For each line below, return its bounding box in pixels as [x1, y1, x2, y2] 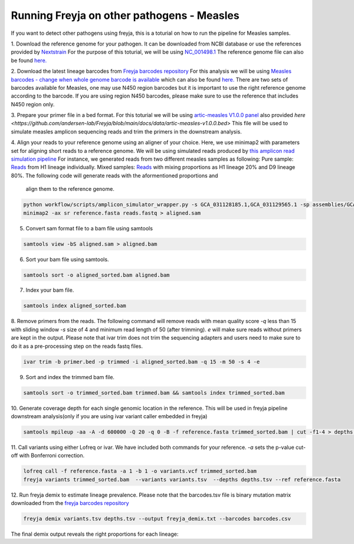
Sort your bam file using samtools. [25, 256, 109, 263]
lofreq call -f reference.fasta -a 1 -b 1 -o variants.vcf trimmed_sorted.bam [23, 468, 257, 475]
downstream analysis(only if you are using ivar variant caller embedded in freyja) [11, 412, 208, 419]
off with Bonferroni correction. [11, 452, 85, 459]
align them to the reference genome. [25, 185, 114, 193]
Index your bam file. [25, 286, 74, 294]
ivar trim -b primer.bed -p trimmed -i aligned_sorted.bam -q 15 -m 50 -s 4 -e [23, 358, 260, 365]
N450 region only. [11, 100, 55, 108]
